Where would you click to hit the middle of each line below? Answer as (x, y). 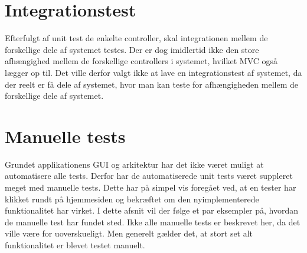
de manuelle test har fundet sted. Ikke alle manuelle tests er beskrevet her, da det (153, 222)
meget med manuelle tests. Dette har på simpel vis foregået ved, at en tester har (151, 187)
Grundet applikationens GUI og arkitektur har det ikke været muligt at (134, 164)
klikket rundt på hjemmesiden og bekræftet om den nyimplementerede (132, 199)
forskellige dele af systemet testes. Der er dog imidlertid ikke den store (132, 49)
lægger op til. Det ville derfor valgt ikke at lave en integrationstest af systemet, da (153, 72)
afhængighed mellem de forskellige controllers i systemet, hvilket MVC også (141, 61)
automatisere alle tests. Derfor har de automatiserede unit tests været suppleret (149, 176)
